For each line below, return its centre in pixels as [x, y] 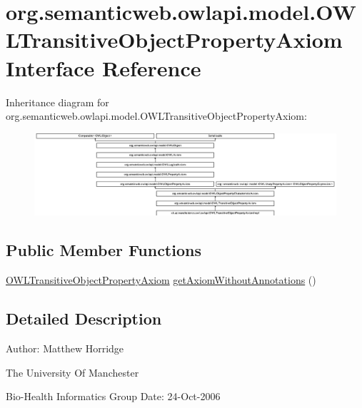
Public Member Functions [104, 250]
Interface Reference [104, 67]
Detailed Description [84, 318]
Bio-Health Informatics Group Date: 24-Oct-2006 [113, 396]
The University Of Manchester [72, 372]
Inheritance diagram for [57, 102]
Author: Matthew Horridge [65, 348]
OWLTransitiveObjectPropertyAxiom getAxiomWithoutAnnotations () [161, 280]
